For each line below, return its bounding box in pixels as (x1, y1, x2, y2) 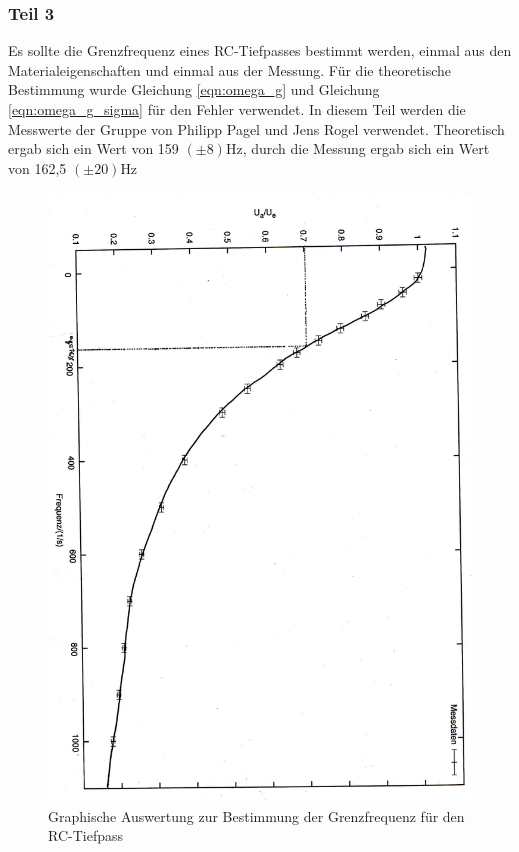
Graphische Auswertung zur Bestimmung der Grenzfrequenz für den (48, 805, 465, 826)
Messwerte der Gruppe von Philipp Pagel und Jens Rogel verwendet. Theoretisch (8, 118, 505, 139)
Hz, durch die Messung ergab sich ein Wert (225, 138, 490, 159)
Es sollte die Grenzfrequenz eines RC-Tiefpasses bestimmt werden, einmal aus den (8, 40, 512, 61)
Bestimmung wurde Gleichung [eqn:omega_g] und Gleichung (8, 79, 380, 100)
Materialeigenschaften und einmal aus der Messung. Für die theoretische (8, 59, 452, 80)
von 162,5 (8, 157, 67, 178)
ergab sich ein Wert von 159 (8, 138, 179, 159)
